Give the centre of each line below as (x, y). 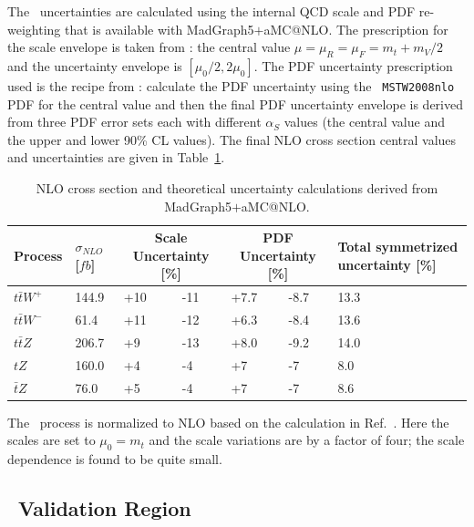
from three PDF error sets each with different (134, 122)
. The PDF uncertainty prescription (353, 65)
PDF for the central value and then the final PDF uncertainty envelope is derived (235, 103)
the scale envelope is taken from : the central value (149, 47)
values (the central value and (364, 122)
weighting (34, 29)
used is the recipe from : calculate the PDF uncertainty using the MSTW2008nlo (231, 85)
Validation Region (105, 508)
